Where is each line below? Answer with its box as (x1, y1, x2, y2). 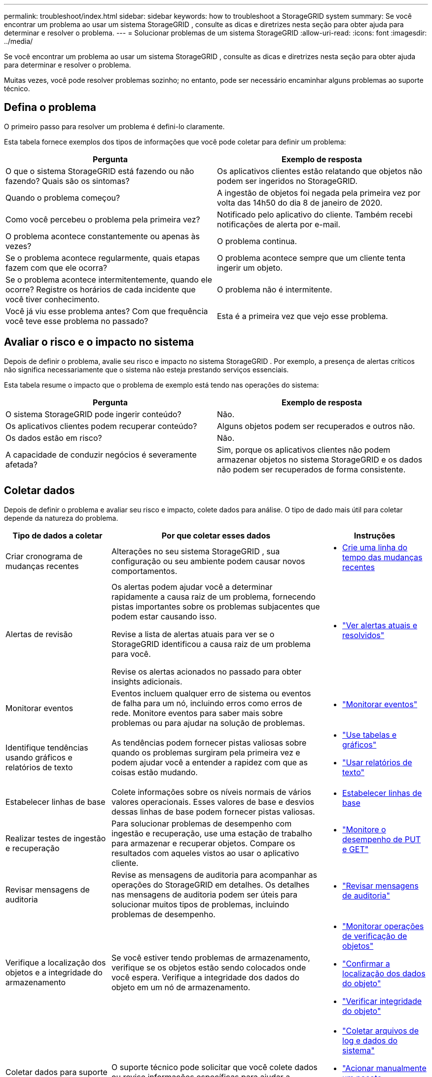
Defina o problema (4, 101, 96, 114)
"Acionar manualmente (342, 1063, 427, 1073)
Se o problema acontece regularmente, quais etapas (5, 252, 200, 263)
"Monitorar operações (342, 921, 424, 931)
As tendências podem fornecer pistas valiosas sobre (111, 737, 307, 748)
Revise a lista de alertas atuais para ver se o (111, 629, 275, 639)
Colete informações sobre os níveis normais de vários (111, 787, 311, 797)
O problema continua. (217, 236, 297, 246)
